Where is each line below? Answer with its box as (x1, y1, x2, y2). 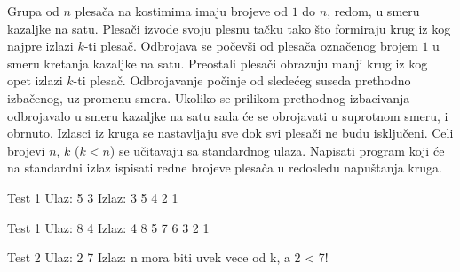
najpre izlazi (7, 36, 74, 55)
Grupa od (7, 2, 59, 20)
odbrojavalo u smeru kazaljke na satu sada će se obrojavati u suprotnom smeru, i (7, 106, 448, 124)
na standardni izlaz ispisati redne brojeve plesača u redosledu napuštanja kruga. (7, 158, 442, 177)
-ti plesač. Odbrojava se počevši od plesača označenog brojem (83, 36, 418, 55)
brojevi (7, 140, 45, 159)
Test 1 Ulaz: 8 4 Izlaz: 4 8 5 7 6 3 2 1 (7, 218, 210, 236)
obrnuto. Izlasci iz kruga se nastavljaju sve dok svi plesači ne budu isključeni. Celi (7, 124, 454, 142)
